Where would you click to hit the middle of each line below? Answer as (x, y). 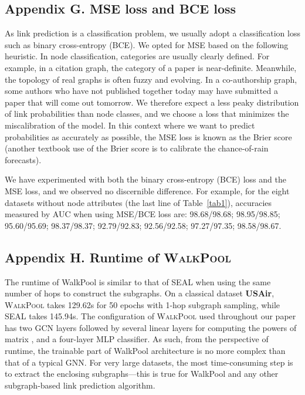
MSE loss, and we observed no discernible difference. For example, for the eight (147, 190)
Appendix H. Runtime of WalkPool (118, 257)
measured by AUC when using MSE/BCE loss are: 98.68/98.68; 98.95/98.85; (143, 214)
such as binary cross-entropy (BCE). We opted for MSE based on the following (147, 44)
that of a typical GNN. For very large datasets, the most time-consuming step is (149, 362)
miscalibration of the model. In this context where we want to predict (130, 125)
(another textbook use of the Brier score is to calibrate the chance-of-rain (137, 148)
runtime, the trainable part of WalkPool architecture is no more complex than (145, 351)
